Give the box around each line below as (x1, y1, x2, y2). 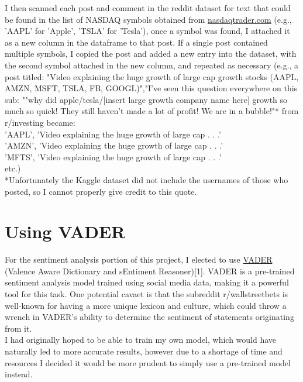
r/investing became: (5, 116, 75, 128)
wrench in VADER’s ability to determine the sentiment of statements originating (5, 311, 294, 323)
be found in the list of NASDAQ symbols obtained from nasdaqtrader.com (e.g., (5, 13, 292, 25)
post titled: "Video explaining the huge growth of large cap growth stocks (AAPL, (5, 70, 299, 82)
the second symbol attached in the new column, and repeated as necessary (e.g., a (5, 58, 299, 71)
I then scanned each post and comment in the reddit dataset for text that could (5, 2, 291, 13)
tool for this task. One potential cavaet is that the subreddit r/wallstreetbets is (5, 288, 288, 300)
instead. (5, 368, 33, 380)
